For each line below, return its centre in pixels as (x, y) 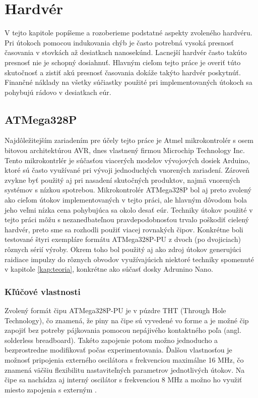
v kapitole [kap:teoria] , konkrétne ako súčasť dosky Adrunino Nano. (109, 269)
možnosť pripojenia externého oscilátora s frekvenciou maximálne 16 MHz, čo (124, 359)
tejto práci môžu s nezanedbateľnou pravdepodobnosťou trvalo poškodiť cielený (127, 219)
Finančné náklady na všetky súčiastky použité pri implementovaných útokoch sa (128, 82)
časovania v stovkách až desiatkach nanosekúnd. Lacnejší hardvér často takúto (126, 52)
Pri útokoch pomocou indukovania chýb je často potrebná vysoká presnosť (119, 42)
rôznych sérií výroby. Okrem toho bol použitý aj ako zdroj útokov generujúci (123, 249)
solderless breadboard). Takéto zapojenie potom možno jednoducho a (111, 340)
